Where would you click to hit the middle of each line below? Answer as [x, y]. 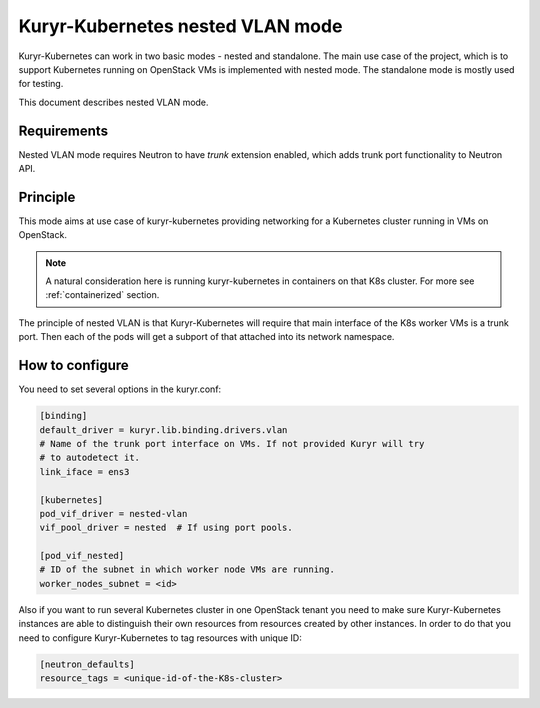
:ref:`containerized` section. [102, 295]
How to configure [73, 365]
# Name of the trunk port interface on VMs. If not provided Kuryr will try [232, 443]
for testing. [41, 84]
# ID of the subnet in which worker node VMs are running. [187, 569]
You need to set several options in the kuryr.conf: [120, 389]
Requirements [63, 130]
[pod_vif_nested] [82, 556]
